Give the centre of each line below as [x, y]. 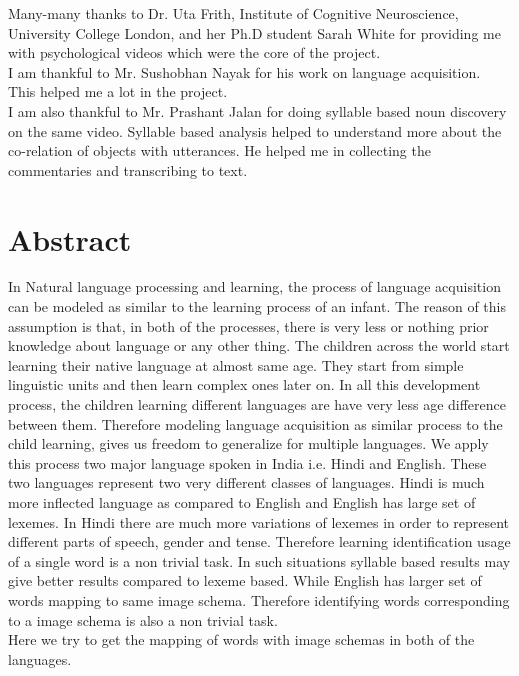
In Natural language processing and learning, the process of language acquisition [254, 286]
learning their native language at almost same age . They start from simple [236, 364]
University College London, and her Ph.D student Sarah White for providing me [254, 32]
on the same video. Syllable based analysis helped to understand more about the [255, 130]
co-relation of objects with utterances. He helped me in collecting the [219, 150]
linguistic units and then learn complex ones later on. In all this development [244, 384]
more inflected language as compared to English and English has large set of [242, 502]
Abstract [70, 238]
